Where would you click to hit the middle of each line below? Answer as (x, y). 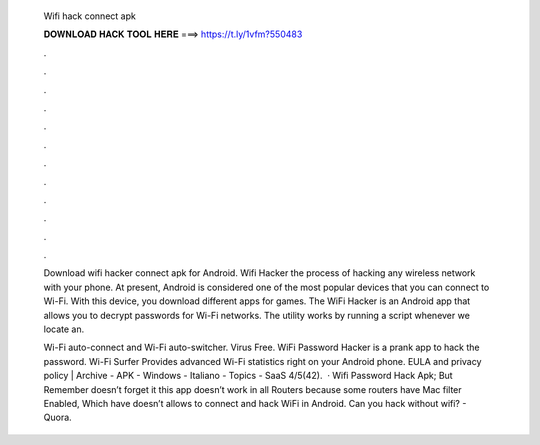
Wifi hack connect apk (90, 16)
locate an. (64, 329)
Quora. (57, 417)
